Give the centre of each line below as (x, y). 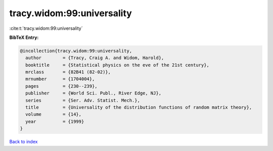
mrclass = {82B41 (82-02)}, (68, 72)
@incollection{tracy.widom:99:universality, (76, 51)
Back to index (24, 142)
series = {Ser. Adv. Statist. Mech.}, (83, 100)
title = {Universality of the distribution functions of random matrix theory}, (139, 108)
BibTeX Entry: (24, 37)
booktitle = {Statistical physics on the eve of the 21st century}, (118, 65)
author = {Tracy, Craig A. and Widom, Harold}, (95, 58)
